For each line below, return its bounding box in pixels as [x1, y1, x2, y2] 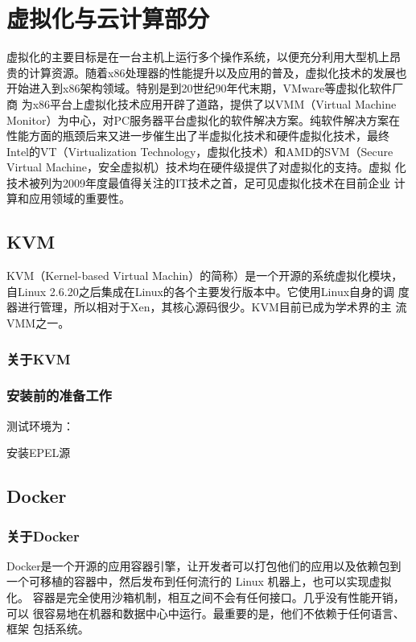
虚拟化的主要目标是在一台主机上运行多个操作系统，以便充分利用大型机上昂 [6, 48, 401, 65]
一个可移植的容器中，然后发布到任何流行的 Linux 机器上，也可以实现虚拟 [6, 573, 392, 590]
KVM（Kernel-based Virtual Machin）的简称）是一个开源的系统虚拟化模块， [6, 267, 403, 284]
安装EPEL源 [6, 444, 71, 461]
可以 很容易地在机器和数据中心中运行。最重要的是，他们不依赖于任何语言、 [6, 604, 405, 621]
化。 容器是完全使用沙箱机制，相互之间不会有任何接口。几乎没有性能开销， [6, 589, 405, 606]
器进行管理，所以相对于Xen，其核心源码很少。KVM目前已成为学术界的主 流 [6, 298, 407, 315]
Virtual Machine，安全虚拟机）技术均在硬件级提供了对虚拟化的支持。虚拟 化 [6, 158, 406, 175]
